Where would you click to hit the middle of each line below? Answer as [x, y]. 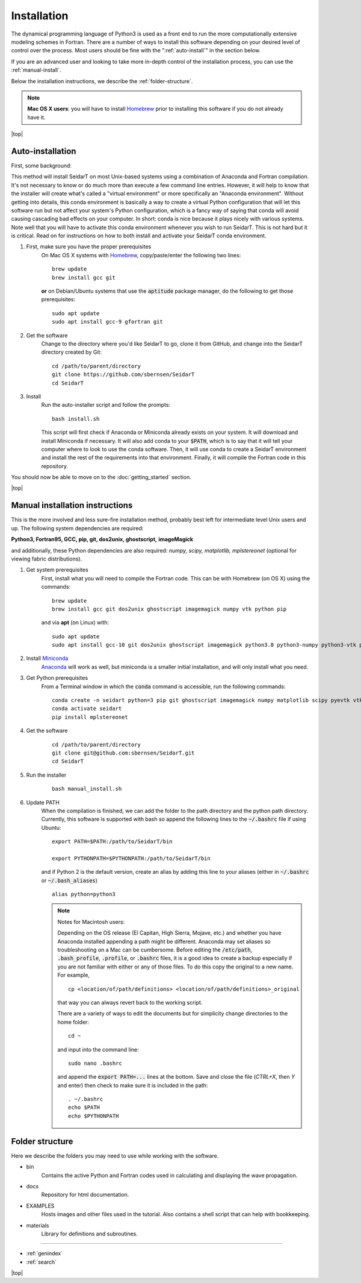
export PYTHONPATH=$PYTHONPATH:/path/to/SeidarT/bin [131, 858]
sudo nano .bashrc [95, 1063]
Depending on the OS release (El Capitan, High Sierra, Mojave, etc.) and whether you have [169, 933]
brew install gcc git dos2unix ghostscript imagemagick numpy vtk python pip [169, 609]
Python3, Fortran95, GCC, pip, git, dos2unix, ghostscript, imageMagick [102, 539]
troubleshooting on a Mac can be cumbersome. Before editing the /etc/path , [155, 950]
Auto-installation [44, 151]
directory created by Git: [72, 352]
